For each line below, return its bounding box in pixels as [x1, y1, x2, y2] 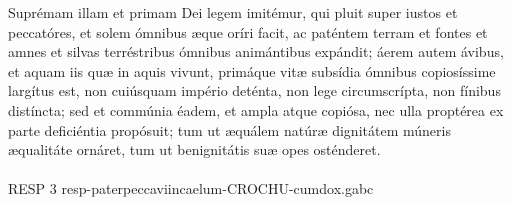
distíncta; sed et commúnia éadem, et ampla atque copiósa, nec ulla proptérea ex [8, 99, 504, 120]
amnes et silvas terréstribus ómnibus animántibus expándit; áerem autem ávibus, [8, 41, 504, 62]
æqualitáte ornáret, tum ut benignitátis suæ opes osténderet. [8, 139, 381, 160]
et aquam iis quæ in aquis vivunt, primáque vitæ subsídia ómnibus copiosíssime [8, 60, 496, 81]
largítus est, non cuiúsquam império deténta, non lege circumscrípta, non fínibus [8, 80, 501, 101]
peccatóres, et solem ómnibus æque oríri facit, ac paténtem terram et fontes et [8, 21, 488, 42]
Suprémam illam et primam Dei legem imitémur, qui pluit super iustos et [8, 2, 458, 22]
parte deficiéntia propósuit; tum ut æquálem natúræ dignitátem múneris [8, 119, 451, 140]
